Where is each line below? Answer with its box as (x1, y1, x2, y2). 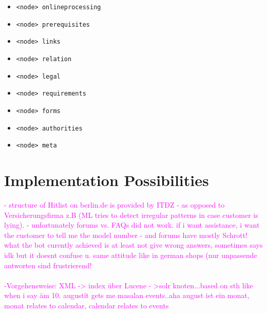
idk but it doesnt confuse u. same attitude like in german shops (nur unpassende (4, 250, 257, 260)
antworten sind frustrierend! (4, 260, 92, 270)
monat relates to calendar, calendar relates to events (4, 300, 169, 310)
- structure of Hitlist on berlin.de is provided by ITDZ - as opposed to (4, 199, 225, 210)
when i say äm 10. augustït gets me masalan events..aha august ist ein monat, (4, 290, 250, 301)
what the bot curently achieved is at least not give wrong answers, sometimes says (4, 239, 263, 250)
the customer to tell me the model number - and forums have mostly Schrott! (4, 229, 248, 240)
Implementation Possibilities (4, 170, 209, 191)
